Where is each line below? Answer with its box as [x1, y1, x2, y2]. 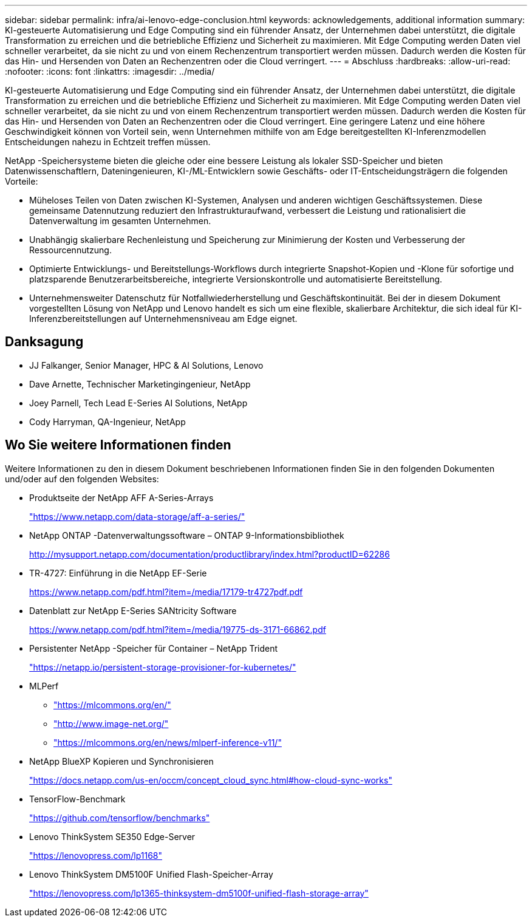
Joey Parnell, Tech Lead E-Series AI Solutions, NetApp [29, 397, 248, 408]
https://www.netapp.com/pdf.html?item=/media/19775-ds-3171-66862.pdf [29, 624, 326, 635]
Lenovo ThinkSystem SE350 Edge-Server [29, 831, 196, 842]
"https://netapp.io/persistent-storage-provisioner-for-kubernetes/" [29, 661, 296, 672]
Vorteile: [5, 176, 38, 186]
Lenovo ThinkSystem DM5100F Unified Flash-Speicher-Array [29, 869, 273, 879]
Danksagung [5, 334, 84, 350]
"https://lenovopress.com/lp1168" [29, 850, 163, 861]
